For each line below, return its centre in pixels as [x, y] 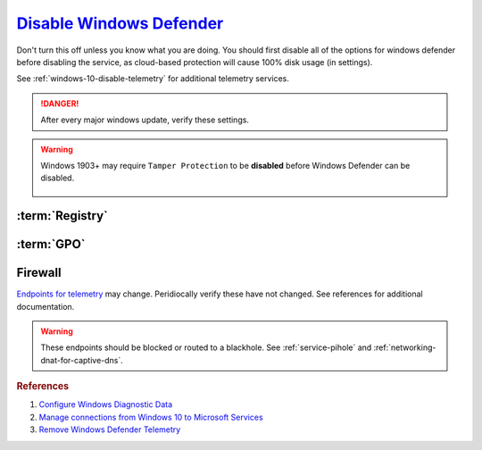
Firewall [39, 273]
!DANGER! [60, 104]
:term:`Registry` [62, 216]
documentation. [46, 306]
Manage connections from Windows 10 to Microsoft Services [151, 417]
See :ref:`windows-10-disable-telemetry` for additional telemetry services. [153, 79]
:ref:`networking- [405, 347]
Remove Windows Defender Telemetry [110, 429]
